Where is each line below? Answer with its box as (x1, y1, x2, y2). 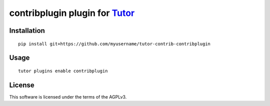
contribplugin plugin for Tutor (9, 7, 135, 18)
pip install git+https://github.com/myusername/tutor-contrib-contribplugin (18, 41, 211, 47)
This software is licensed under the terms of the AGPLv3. (9, 94, 127, 100)
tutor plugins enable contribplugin (18, 68, 108, 74)
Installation (9, 26, 45, 35)
